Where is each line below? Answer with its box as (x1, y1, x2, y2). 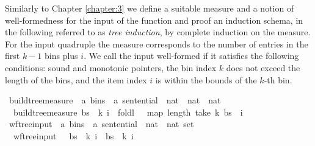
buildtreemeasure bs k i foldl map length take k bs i (13, 105, 243, 118)
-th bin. (264, 73, 292, 86)
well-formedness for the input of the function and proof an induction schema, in (5, 13, 303, 26)
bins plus (44, 49, 78, 62)
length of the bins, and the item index (5, 73, 147, 86)
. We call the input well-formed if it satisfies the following (84, 49, 299, 62)
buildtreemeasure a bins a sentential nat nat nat (9, 94, 221, 106)
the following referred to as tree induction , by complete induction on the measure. (5, 26, 311, 38)
